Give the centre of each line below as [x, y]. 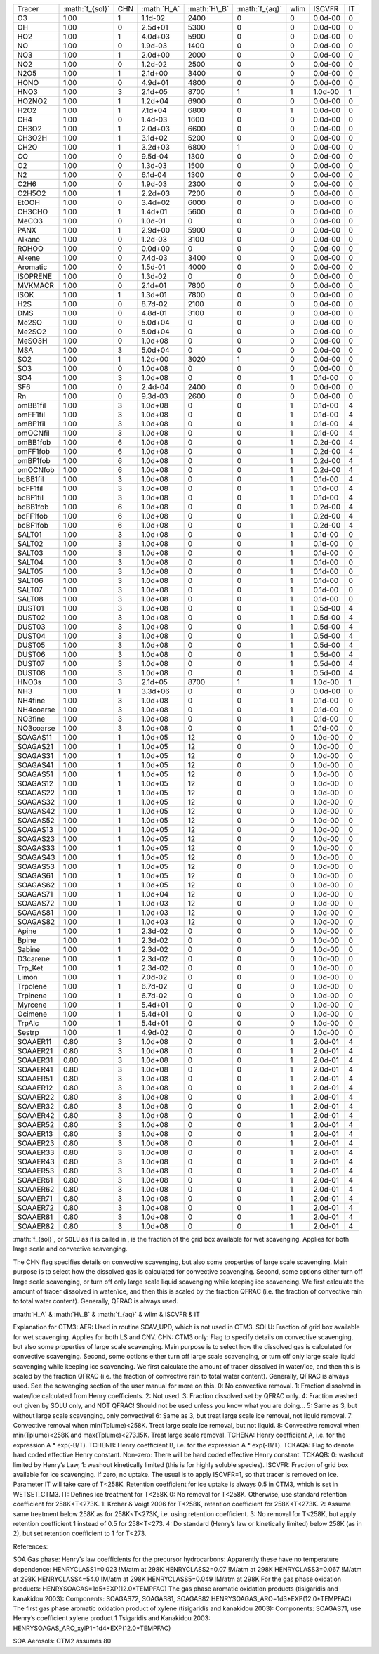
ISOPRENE [35, 276]
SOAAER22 [36, 1097]
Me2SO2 [32, 332]
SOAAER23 [36, 1143]
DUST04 [31, 636]
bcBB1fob [33, 507]
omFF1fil [31, 415]
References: [31, 1546]
